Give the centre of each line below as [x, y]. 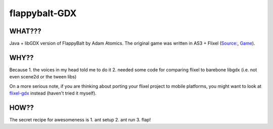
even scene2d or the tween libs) [43, 77]
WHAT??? [25, 31]
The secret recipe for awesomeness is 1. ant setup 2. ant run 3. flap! [80, 120]
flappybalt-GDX [43, 13]
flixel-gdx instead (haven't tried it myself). [53, 93]
